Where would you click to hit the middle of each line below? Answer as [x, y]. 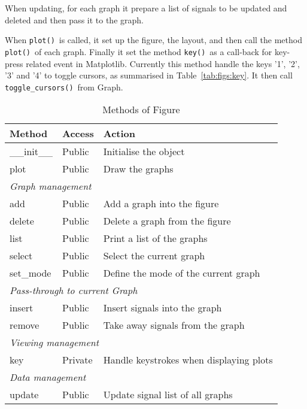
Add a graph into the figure [161, 204]
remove [25, 325]
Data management [48, 377]
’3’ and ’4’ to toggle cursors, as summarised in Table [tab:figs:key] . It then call [149, 75]
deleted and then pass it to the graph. [74, 19]
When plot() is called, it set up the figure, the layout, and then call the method [153, 40]
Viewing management [54, 343]
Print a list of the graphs [155, 238]
